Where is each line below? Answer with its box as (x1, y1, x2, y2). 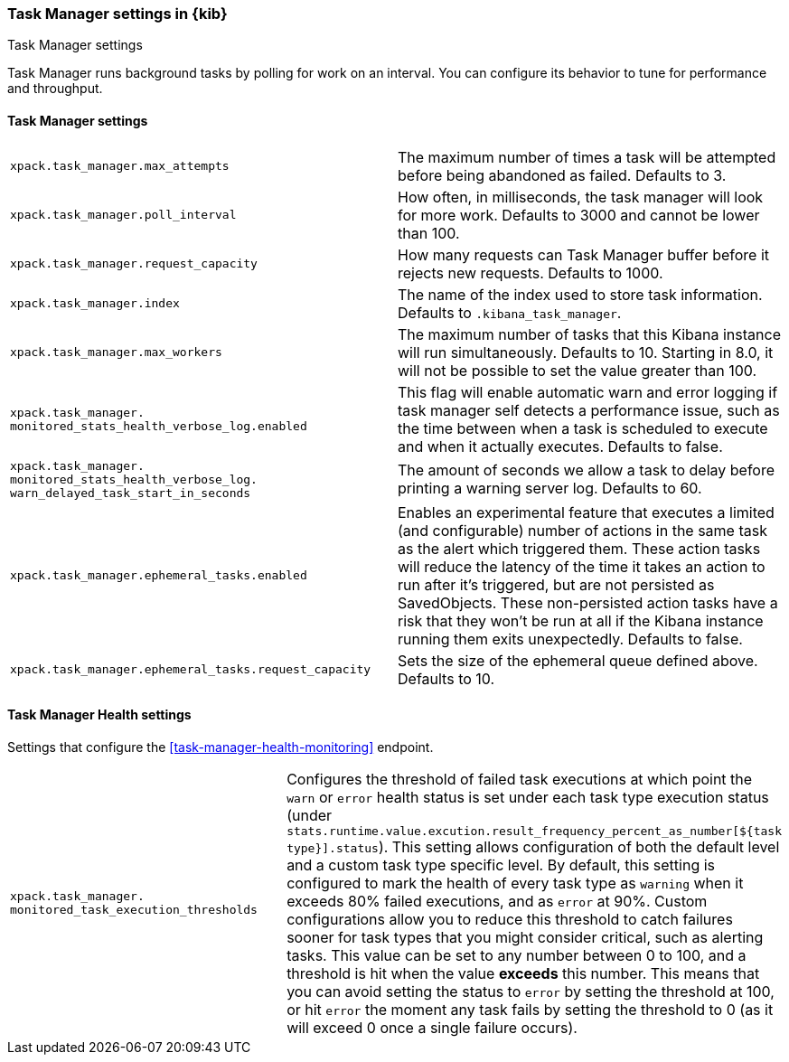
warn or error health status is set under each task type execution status (286, 787, 769, 806)
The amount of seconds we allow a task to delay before (398, 461, 775, 480)
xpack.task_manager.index (10, 296, 180, 311)
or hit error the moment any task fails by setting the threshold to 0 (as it (286, 1000, 774, 1019)
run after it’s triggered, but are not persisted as (398, 575, 715, 594)
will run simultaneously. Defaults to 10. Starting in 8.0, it (398, 343, 774, 362)
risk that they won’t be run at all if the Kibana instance (398, 611, 764, 630)
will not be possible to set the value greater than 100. (398, 361, 757, 380)
